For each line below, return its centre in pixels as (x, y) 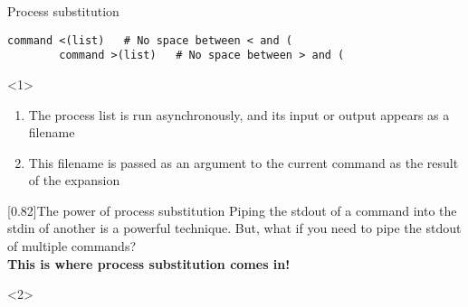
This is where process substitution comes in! (149, 263)
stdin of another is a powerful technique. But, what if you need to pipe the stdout (234, 228)
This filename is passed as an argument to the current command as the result (244, 162)
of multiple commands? (72, 246)
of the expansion (74, 180)
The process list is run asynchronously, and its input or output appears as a (239, 114)
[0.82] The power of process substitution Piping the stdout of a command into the (232, 210)
